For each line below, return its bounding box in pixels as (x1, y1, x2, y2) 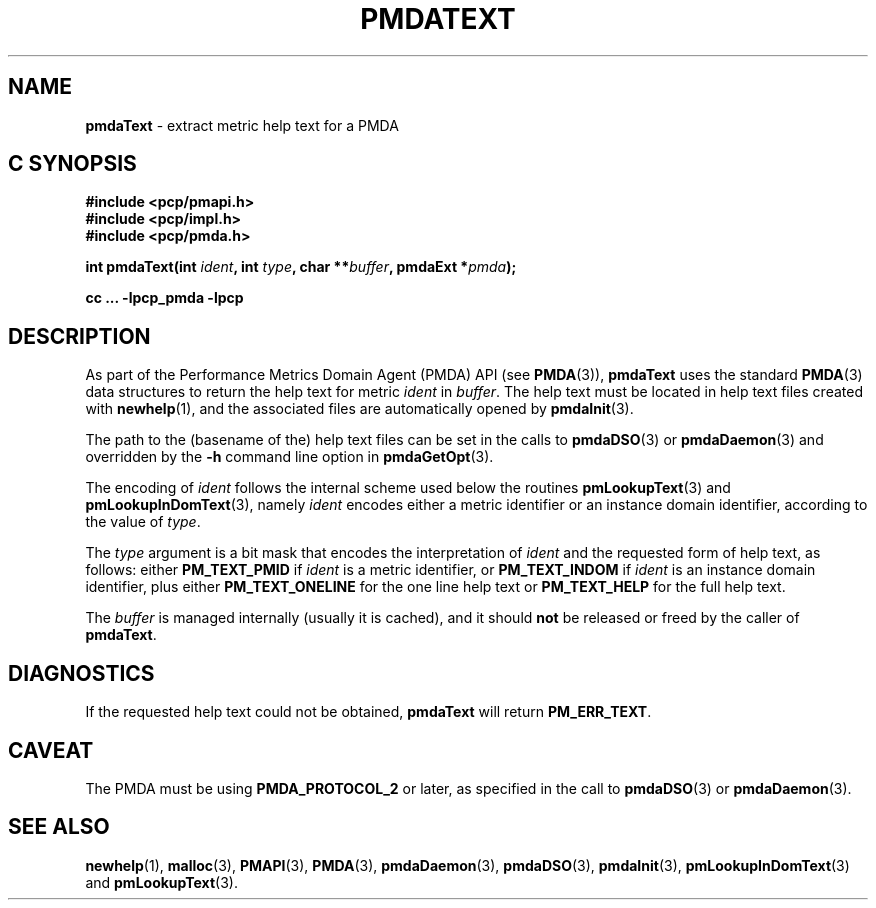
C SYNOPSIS (8, 151, 137, 177)
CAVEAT (8, 737, 94, 763)
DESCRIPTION (8, 323, 151, 349)
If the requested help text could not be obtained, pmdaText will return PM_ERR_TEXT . (85, 703, 652, 721)
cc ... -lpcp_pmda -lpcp (85, 289, 244, 307)
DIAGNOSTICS (8, 660, 155, 686)
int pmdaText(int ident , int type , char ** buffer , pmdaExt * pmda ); (85, 258, 517, 276)
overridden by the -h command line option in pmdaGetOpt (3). (85, 448, 494, 466)
